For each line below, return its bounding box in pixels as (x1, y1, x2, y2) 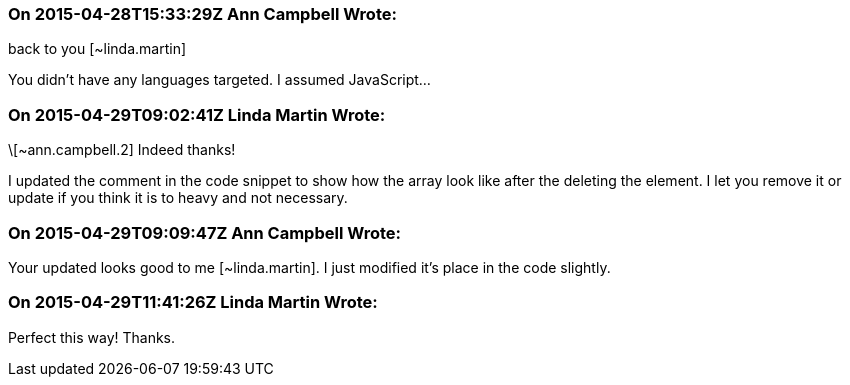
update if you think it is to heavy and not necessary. (8, 189, 348, 207)
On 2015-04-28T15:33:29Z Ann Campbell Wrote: (8, 4, 397, 24)
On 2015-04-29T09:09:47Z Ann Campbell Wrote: (8, 222, 401, 243)
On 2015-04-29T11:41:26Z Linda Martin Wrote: (8, 292, 378, 313)
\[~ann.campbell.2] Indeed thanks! (8, 141, 236, 159)
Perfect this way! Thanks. (8, 328, 176, 346)
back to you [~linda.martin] (8, 40, 187, 58)
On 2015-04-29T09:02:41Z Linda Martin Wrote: (8, 104, 386, 125)
